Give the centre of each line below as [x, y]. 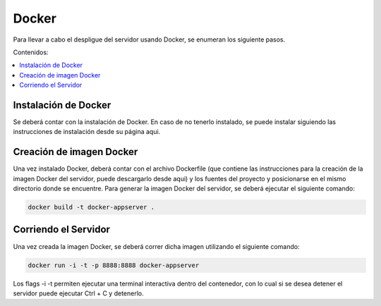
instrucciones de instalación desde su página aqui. [87, 132]
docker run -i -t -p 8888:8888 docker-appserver [114, 265]
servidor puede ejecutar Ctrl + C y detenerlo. [78, 293]
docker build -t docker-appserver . [91, 207]
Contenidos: [31, 52]
